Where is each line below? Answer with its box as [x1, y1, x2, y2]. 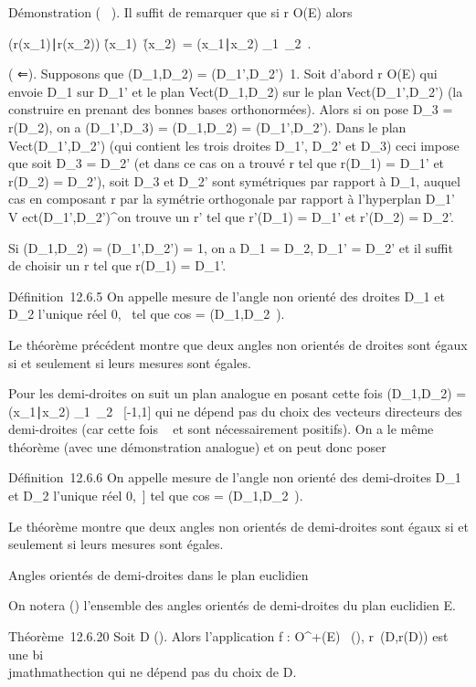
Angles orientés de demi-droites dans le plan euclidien [8, 565, 309, 584]
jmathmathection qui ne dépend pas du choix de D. [8, 662, 297, 682]
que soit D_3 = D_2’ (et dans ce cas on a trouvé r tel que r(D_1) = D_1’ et [8, 153, 445, 173]
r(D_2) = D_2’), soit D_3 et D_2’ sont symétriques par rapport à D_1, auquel [8, 171, 460, 190]
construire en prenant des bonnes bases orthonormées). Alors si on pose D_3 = [8, 100, 453, 119]
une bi [8, 644, 44, 663]
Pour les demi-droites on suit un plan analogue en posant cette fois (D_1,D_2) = [8, 384, 467, 403]
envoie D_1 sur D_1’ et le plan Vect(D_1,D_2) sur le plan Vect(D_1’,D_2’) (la [8, 81, 463, 100]
